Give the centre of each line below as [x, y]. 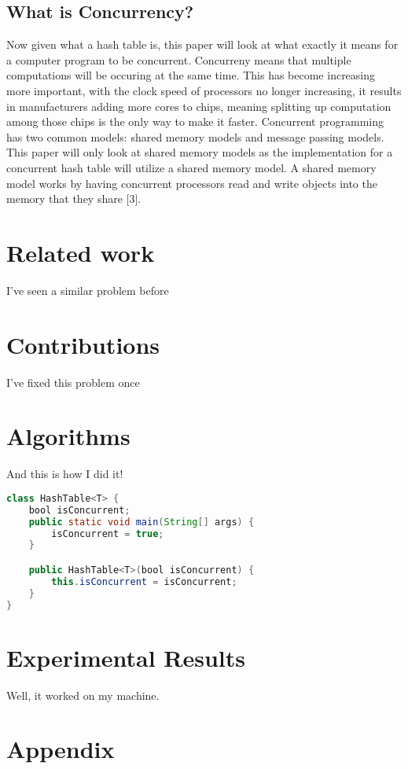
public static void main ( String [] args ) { [142, 522]
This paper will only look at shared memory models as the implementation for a [200, 152]
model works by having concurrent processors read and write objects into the [192, 183]
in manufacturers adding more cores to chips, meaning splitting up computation [199, 106]
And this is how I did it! [65, 474]
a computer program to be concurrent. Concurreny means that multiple [179, 59]
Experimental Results [126, 657]
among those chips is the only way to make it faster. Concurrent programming [195, 121]
